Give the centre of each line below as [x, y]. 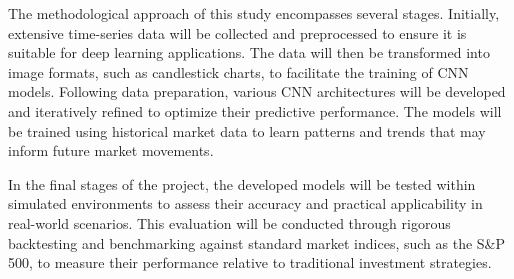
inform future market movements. [111, 150]
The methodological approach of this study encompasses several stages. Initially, [254, 13]
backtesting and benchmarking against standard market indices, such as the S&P [257, 242]
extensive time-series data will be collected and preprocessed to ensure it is [237, 32]
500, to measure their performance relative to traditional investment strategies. [250, 262]
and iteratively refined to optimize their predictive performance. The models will [255, 110]
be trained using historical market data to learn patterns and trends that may [247, 130]
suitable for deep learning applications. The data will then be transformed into [249, 52]
